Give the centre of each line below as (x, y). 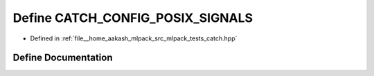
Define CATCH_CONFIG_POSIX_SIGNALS (133, 18)
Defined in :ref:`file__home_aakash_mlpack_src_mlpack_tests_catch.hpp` (134, 38)
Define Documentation (63, 58)
